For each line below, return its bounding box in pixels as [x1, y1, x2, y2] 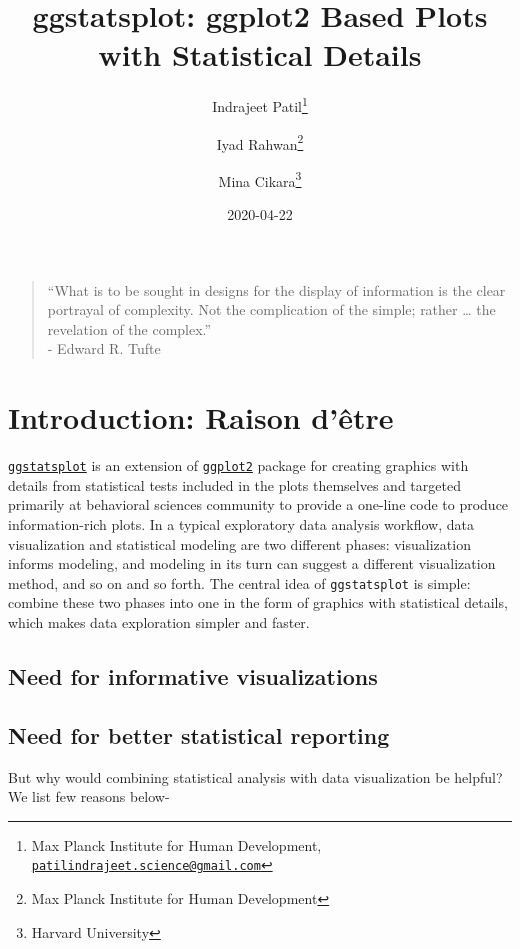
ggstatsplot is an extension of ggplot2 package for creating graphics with [8, 455, 469, 476]
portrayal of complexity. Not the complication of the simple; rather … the [47, 299, 496, 320]
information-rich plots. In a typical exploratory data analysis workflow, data [8, 514, 474, 534]
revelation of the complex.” [47, 318, 212, 339]
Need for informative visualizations [8, 661, 378, 692]
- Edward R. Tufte [47, 338, 161, 359]
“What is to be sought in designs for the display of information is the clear [47, 279, 506, 300]
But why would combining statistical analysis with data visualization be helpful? [8, 766, 503, 787]
